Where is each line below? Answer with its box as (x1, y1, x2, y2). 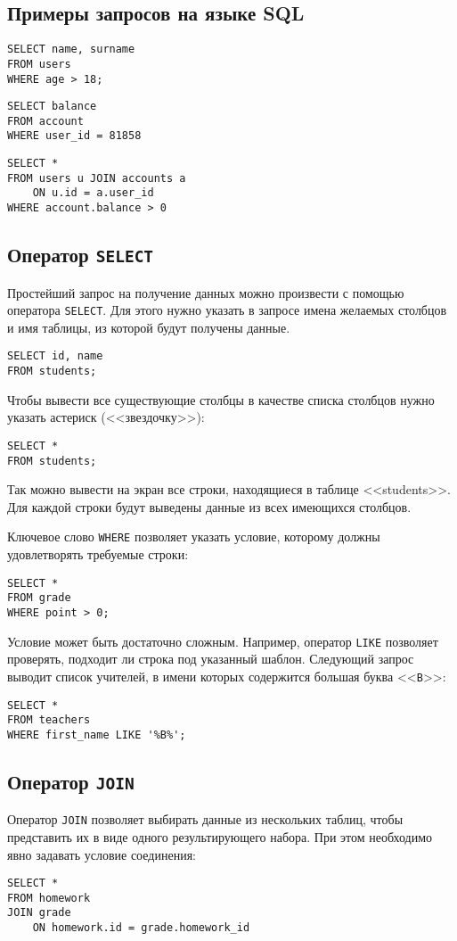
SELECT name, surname (7, 43, 135, 56)
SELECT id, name (7, 350, 103, 363)
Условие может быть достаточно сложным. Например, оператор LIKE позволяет (7, 631, 438, 650)
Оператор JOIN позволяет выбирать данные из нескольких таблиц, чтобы (7, 810, 404, 829)
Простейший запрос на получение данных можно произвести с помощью (7, 283, 404, 301)
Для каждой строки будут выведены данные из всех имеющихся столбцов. (7, 497, 412, 516)
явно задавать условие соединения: (7, 845, 196, 863)
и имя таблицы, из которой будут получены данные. (7, 318, 290, 336)
